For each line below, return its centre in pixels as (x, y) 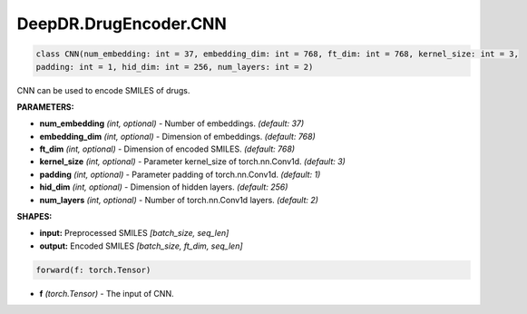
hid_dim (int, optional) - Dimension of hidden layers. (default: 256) (164, 187)
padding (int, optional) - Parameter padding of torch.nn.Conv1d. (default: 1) (180, 174)
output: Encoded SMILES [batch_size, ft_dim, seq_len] (142, 246)
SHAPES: (34, 217)
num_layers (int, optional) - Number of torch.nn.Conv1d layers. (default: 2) (179, 200)
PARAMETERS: (45, 107)
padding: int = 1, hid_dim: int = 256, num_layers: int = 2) (175, 67)
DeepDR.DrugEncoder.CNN (122, 24)
